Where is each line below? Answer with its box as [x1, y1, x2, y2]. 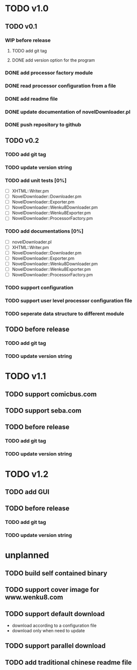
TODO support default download [5, 610, 105, 618]
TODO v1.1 [5, 371, 46, 382]
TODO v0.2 [5, 136, 40, 145]
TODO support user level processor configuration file [5, 297, 133, 304]
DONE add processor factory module [5, 69, 93, 76]
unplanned [5, 550, 49, 561]
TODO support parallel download [5, 642, 106, 650]
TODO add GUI [5, 487, 50, 496]
